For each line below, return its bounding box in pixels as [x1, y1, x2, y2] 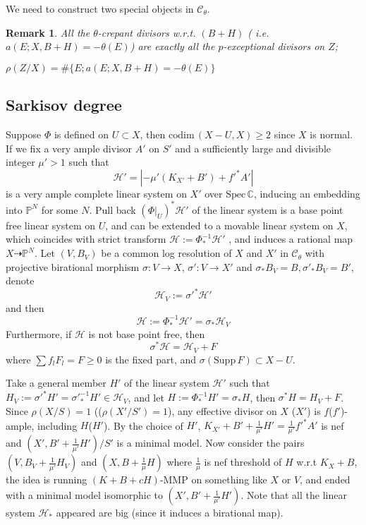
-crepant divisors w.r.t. [97, 25, 196, 40]
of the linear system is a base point [192, 202, 343, 217]
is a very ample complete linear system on [6, 186, 187, 200]
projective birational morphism [6, 259, 140, 274]
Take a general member [6, 375, 106, 390]
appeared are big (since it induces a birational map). [56, 505, 283, 520]
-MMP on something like [159, 472, 267, 487]
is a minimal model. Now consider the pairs [116, 435, 305, 450]
